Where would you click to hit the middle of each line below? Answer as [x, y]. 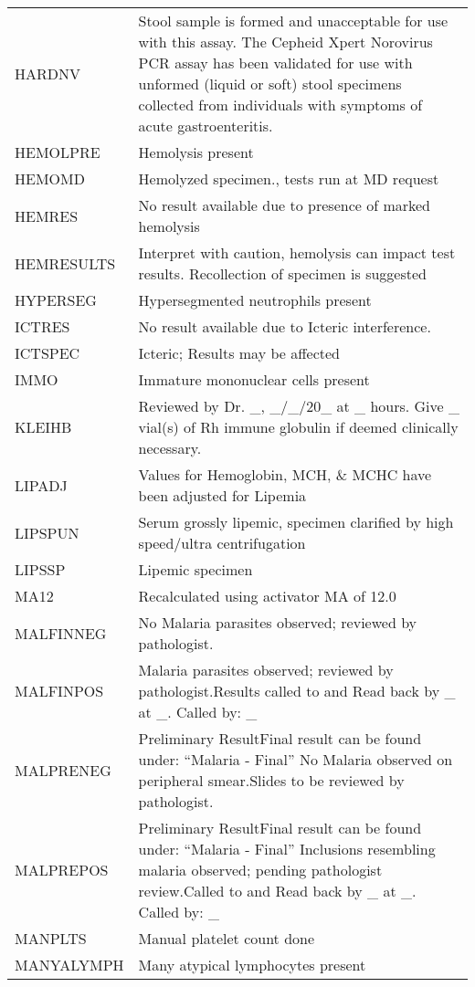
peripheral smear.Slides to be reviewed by [271, 780]
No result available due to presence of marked [284, 205]
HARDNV [48, 73]
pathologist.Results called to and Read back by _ [297, 691]
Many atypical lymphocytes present [252, 965]
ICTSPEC [47, 353]
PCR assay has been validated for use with [275, 63]
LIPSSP [40, 569]
